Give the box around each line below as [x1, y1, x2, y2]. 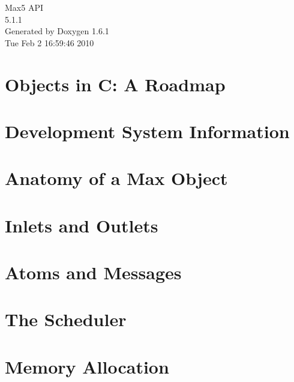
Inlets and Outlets [5, 213, 158, 237]
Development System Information [5, 118, 290, 143]
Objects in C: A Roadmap [5, 71, 226, 96]
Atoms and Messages [5, 260, 182, 285]
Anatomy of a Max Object [5, 166, 228, 190]
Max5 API [5, 1, 43, 13]
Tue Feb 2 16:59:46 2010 [5, 36, 94, 49]
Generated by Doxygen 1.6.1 [5, 25, 109, 37]
